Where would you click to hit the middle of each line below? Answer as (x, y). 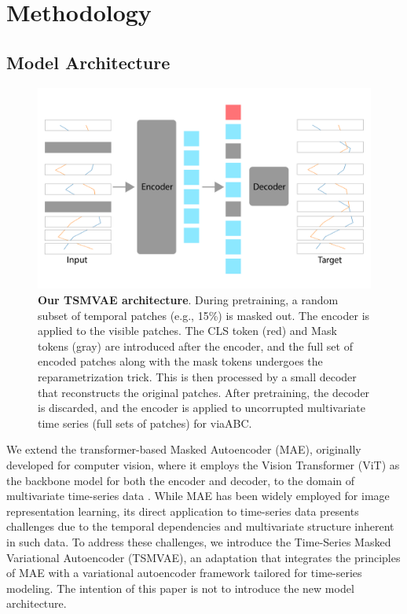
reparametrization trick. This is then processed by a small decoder (197, 377)
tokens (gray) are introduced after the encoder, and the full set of (195, 346)
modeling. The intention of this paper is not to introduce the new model (180, 588)
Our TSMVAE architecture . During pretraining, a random (188, 300)
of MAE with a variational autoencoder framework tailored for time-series (184, 573)
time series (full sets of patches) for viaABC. (145, 423)
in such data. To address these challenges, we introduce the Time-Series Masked (199, 541)
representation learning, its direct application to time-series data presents (183, 511)
